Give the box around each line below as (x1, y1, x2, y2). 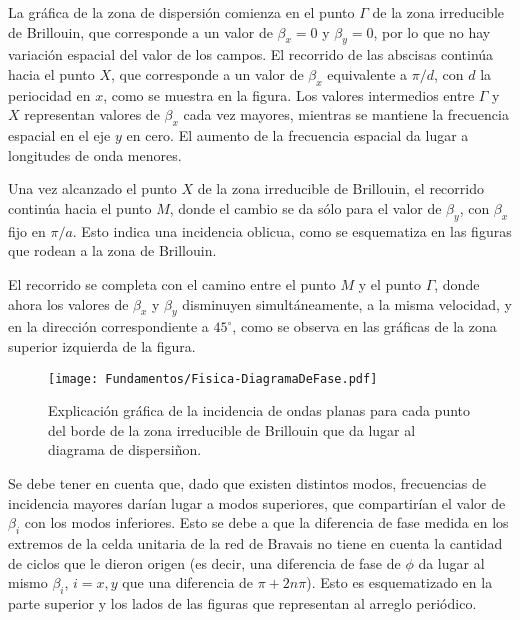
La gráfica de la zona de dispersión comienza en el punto (8, 2, 355, 22)
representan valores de (24, 104, 160, 125)
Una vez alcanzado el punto (8, 178, 177, 199)
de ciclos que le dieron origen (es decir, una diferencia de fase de (8, 552, 401, 573)
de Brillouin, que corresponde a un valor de (8, 21, 273, 42)
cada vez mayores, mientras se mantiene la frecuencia (183, 104, 509, 125)
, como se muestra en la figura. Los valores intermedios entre (103, 84, 475, 105)
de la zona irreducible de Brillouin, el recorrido (197, 178, 484, 199)
